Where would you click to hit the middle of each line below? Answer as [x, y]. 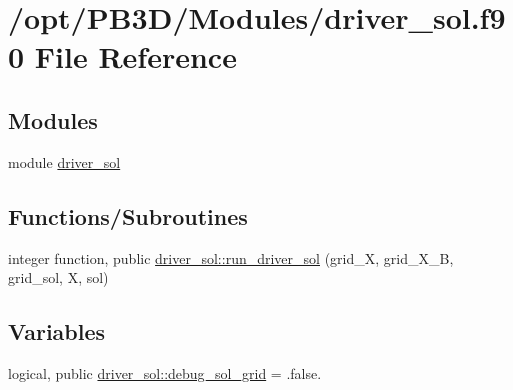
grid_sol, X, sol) [58, 277]
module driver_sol [64, 161]
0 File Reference [122, 56]
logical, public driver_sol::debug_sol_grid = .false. [165, 372]
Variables [57, 331]
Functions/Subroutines [128, 215]
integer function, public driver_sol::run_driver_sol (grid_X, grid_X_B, [231, 257]
